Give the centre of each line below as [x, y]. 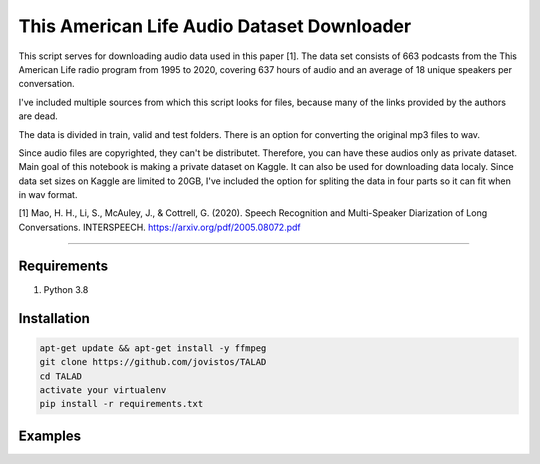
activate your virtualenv [103, 389]
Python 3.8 [66, 289]
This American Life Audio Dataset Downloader [215, 26]
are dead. [38, 116]
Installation [54, 318]
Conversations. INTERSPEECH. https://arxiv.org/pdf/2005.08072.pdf [160, 227]
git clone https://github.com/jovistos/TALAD [153, 362]
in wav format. [48, 195]
